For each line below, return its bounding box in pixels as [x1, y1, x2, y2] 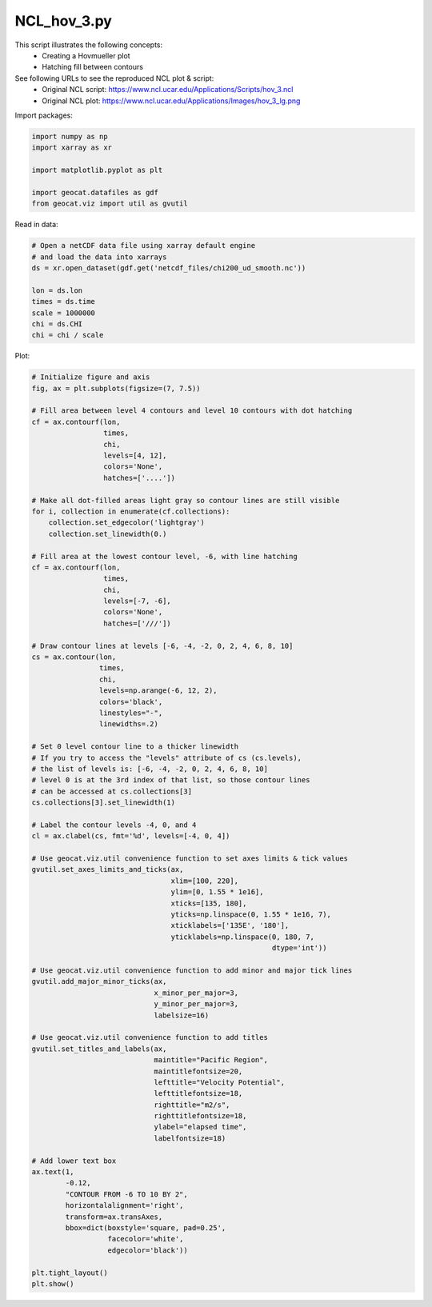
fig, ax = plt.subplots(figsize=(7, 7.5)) [31, 384, 201, 393]
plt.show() [31, 1279, 74, 1288]
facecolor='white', [107, 1234, 184, 1244]
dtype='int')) [272, 944, 327, 953]
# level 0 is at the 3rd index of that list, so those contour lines [31, 776, 310, 785]
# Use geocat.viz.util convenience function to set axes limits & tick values [31, 854, 348, 863]
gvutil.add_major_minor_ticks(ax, [31, 977, 167, 986]
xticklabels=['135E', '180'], [170, 921, 290, 930]
